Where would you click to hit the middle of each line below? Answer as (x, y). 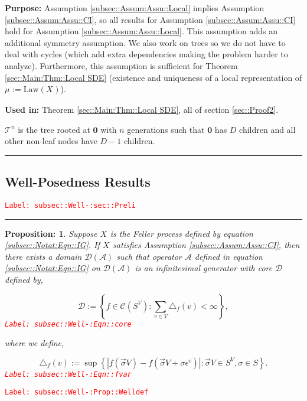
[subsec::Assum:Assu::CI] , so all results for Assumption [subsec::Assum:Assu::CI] (150, 19)
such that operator (149, 256)
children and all (267, 129)
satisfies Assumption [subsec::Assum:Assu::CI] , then (206, 245)
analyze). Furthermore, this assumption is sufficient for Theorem (121, 65)
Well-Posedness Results (78, 182)
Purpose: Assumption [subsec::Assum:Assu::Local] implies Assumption (135, 8)
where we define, (35, 343)
